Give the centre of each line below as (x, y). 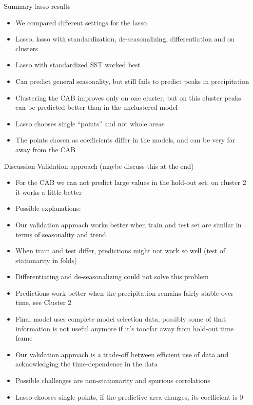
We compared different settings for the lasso (81, 22)
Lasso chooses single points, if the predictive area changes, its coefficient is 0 (129, 396)
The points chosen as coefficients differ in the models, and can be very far (125, 140)
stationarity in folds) (46, 260)
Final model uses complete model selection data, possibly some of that (121, 319)
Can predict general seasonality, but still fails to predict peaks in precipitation (132, 81)
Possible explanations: (48, 208)
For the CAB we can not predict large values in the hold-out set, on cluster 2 (131, 182)
